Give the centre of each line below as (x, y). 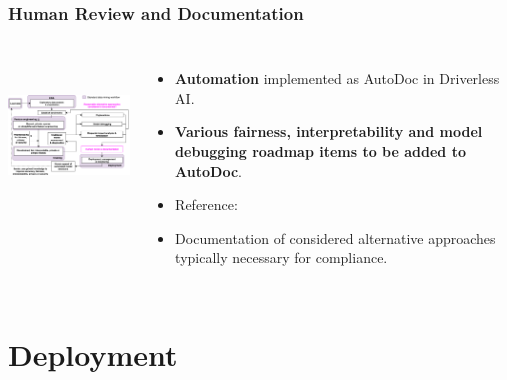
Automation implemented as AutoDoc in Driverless (337, 78)
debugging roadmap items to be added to (320, 151)
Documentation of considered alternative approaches (335, 237)
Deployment (93, 354)
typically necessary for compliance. (281, 257)
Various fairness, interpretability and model (329, 131)
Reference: (206, 204)
